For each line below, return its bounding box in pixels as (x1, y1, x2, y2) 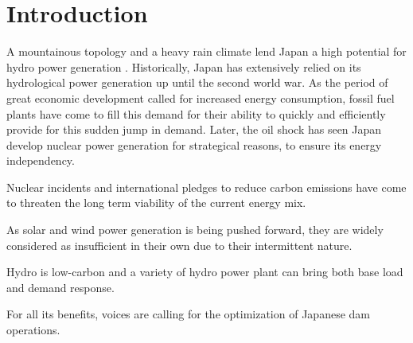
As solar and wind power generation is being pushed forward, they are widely (6, 221, 384, 238)
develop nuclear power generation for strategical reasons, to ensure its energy (6, 136, 382, 153)
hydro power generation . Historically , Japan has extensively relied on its (6, 58, 361, 75)
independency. (6, 152, 75, 169)
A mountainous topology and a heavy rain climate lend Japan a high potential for (6, 43, 407, 60)
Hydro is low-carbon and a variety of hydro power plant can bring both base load (6, 263, 403, 280)
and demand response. (6, 279, 115, 295)
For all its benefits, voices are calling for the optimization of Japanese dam (6, 306, 370, 322)
